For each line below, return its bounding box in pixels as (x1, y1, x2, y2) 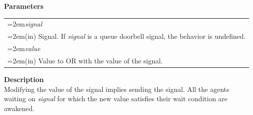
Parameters (4, 1, 44, 11)
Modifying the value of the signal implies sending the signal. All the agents (4, 84, 229, 94)
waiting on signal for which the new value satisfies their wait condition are (4, 93, 228, 104)
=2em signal (7, 19, 42, 29)
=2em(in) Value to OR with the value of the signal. (7, 55, 163, 65)
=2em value (7, 43, 40, 54)
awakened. (4, 103, 35, 113)
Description (4, 74, 44, 84)
